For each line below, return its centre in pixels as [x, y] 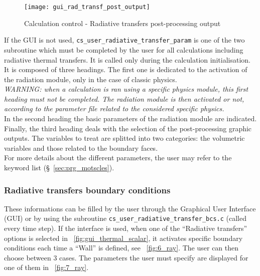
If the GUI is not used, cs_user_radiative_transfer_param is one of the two [124, 40]
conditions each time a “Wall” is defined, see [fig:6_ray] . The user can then [121, 248]
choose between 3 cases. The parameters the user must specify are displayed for [126, 257]
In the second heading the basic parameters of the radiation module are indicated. [131, 118]
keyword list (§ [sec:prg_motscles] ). [59, 168]
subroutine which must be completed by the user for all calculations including [124, 49]
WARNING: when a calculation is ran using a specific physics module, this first [126, 89]
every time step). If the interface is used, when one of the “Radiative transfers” [126, 228]
